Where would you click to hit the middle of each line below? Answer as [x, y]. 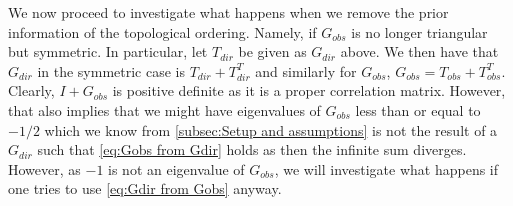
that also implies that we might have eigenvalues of [164, 109]
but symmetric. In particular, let [108, 51]
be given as [272, 51]
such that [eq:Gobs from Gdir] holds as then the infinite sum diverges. [252, 149]
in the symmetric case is [111, 70]
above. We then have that [419, 51]
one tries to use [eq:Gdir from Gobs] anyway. [145, 188]
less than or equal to [418, 109]
